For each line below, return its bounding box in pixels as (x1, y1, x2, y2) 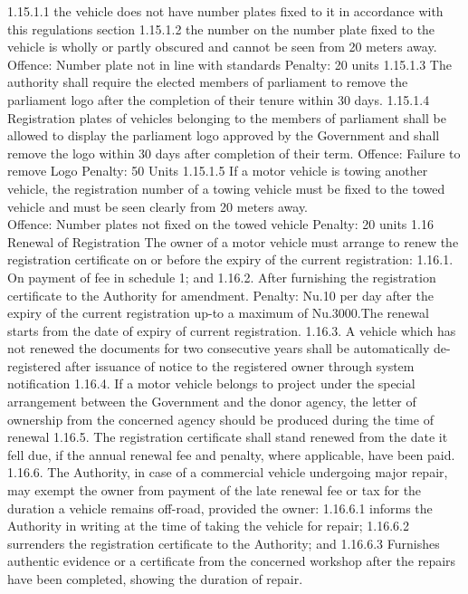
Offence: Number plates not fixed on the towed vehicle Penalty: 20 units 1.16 (7, 215, 434, 234)
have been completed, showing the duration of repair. (7, 570, 303, 588)
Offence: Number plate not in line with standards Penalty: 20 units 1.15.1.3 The (7, 54, 452, 73)
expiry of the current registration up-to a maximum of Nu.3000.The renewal (7, 303, 429, 322)
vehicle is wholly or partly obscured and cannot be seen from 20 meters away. (7, 37, 437, 56)
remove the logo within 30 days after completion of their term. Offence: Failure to (7, 143, 461, 162)
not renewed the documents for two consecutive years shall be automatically (7, 339, 430, 358)
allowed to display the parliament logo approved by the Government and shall (7, 126, 440, 145)
